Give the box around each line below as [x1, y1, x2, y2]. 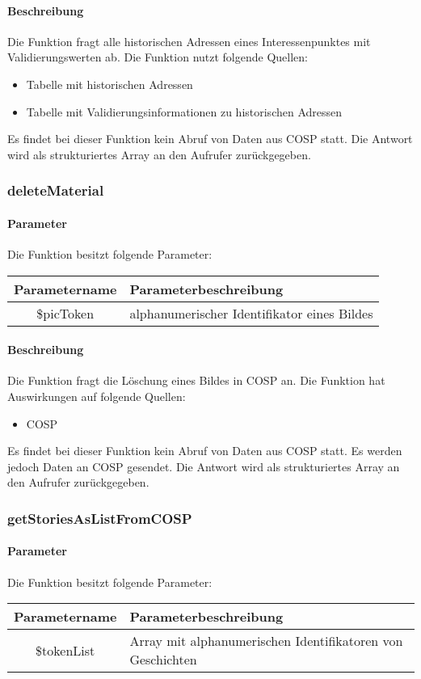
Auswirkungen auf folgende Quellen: [7, 387, 186, 404]
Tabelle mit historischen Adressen [26, 75, 193, 92]
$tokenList [36, 640, 95, 660]
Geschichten [129, 650, 197, 669]
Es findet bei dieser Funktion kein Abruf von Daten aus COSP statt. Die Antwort [7, 130, 413, 147]
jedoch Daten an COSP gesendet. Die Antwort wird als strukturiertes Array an [7, 458, 400, 474]
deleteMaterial [7, 180, 104, 200]
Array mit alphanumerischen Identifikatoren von [129, 631, 403, 651]
